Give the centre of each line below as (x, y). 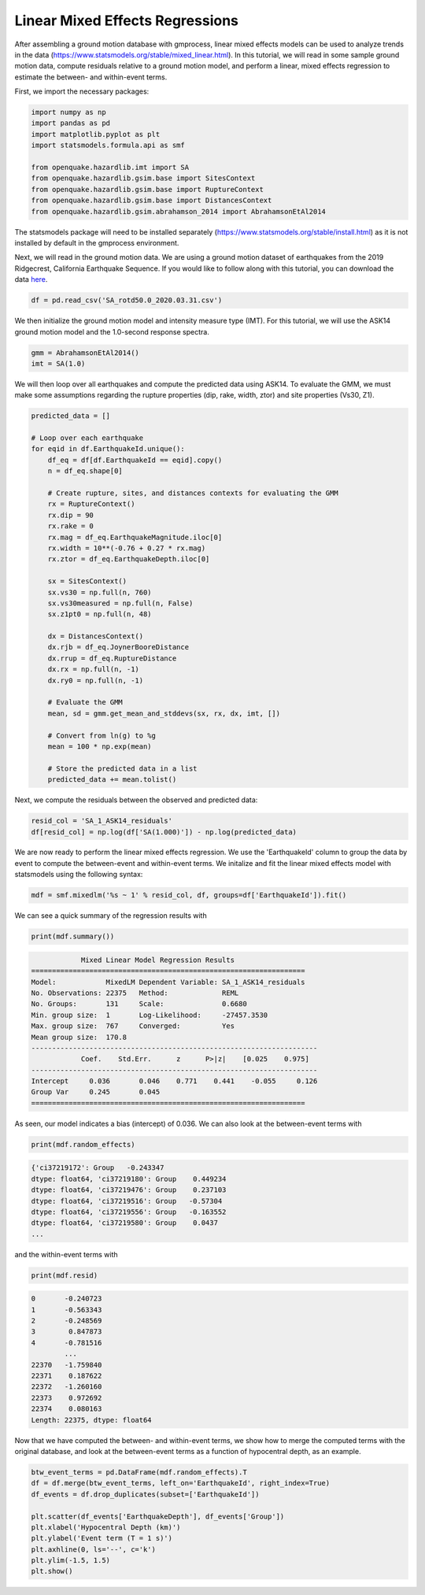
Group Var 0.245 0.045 (96, 1092)
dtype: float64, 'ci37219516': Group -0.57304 (127, 1201)
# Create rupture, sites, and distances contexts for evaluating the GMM (193, 493)
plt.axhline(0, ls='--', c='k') (94, 1549)
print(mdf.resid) (65, 1275)
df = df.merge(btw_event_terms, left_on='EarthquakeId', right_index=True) (181, 1483)
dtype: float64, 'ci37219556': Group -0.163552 (129, 1212)
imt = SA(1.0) (58, 363)
